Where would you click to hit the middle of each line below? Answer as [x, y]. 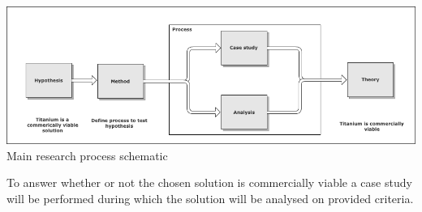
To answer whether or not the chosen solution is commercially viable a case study [209, 182]
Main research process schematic [87, 155]
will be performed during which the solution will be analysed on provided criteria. [210, 199]
